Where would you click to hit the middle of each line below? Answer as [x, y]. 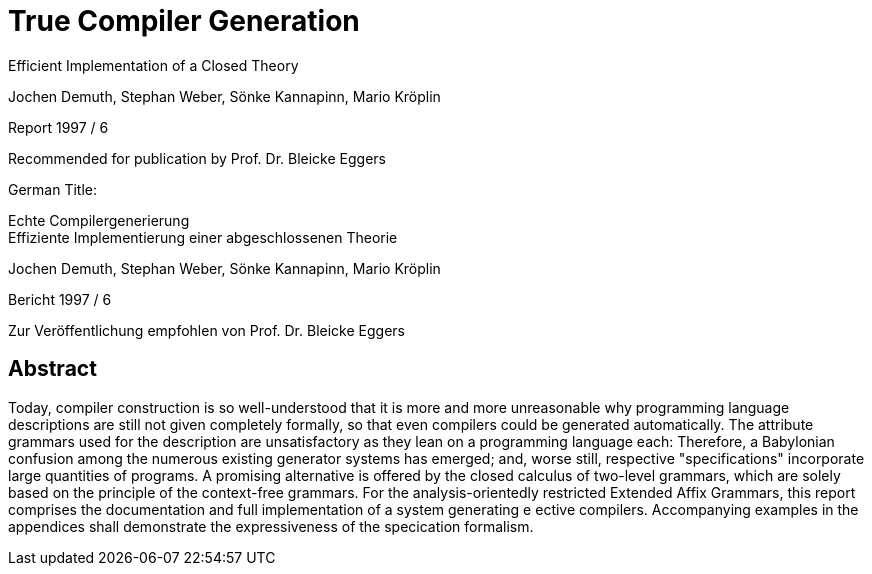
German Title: [53, 189]
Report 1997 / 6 [58, 127]
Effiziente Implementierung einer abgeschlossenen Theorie [203, 237]
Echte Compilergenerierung [99, 220]
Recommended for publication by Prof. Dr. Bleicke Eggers [197, 158]
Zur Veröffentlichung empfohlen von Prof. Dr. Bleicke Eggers [206, 330]
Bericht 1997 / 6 [60, 299]
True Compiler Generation [184, 21]
